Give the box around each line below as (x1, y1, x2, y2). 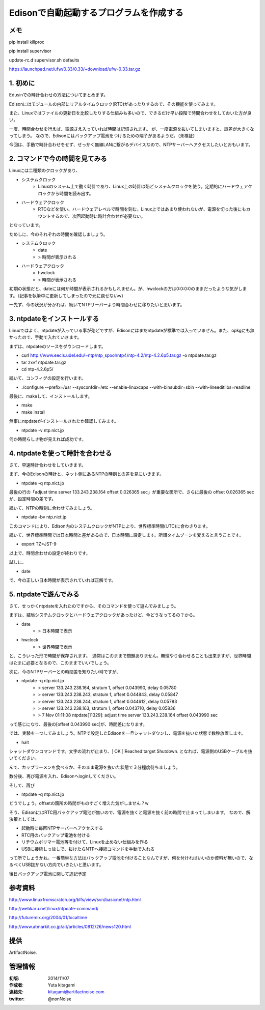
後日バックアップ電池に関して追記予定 (9, 870, 87, 877)
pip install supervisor (9, 48, 52, 54)
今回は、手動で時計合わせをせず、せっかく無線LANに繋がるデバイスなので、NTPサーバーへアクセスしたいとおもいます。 (9, 142, 253, 147)
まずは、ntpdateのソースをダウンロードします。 (9, 343, 106, 349)
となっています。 (9, 222, 43, 228)
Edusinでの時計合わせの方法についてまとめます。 (9, 92, 108, 98)
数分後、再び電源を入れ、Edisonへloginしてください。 (9, 773, 119, 779)
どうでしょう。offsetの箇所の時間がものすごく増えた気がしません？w (9, 800, 149, 806)
